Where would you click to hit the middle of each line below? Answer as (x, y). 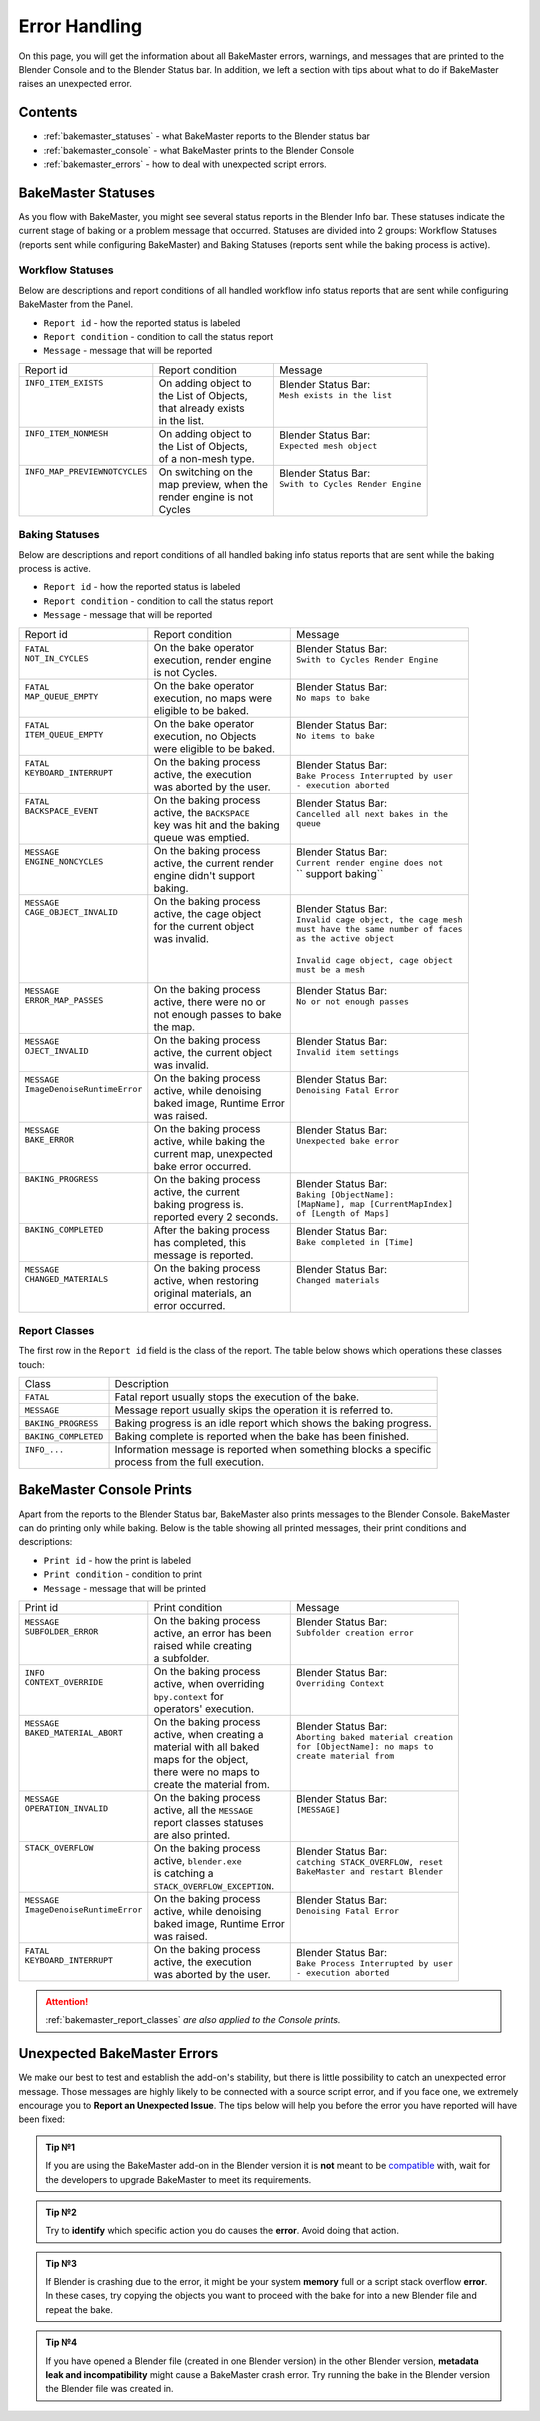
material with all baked (206, 1747)
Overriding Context (340, 1683)
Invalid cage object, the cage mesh (380, 920)
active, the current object (213, 1052)
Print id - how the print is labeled (117, 1560)
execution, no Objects (205, 736)
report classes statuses (208, 1822)
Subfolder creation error (355, 1633)
